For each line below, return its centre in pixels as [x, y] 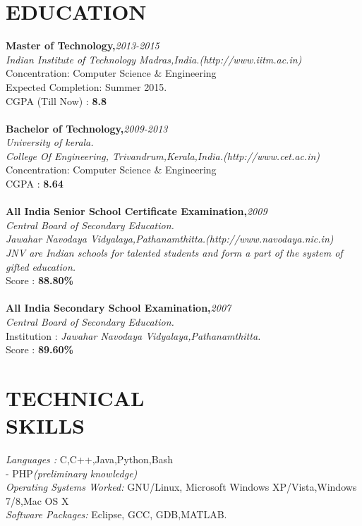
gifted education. [41, 266]
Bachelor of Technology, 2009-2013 [87, 128]
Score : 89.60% [40, 349]
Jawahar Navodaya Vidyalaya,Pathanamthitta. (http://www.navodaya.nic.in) [170, 239]
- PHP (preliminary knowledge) [72, 473]
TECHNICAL [75, 397]
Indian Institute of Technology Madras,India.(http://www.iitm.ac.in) [154, 59]
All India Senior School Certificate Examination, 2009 [137, 211]
